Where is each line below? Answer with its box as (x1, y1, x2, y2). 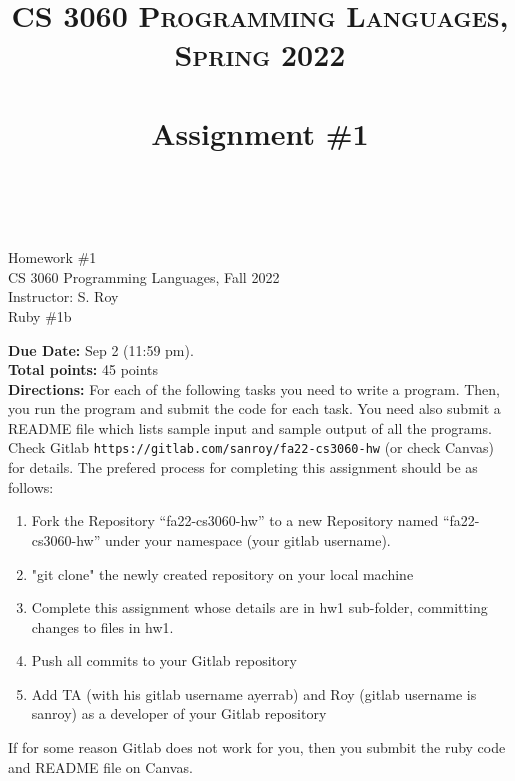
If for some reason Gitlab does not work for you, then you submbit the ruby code (8, 737, 506, 758)
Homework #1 (8, 247, 97, 268)
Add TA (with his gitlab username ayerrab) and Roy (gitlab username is (31, 683, 477, 704)
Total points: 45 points (8, 359, 159, 380)
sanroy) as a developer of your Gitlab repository (31, 703, 327, 724)
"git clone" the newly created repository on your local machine (31, 563, 414, 584)
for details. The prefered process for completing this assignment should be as (8, 457, 478, 478)
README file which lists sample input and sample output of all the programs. (8, 417, 492, 438)
